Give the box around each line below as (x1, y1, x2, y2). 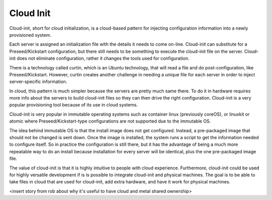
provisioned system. (9, 32, 51, 38)
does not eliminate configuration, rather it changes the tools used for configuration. (17, 55, 190, 61)
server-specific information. (9, 78, 67, 85)
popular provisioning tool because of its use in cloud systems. (9, 102, 138, 108)
